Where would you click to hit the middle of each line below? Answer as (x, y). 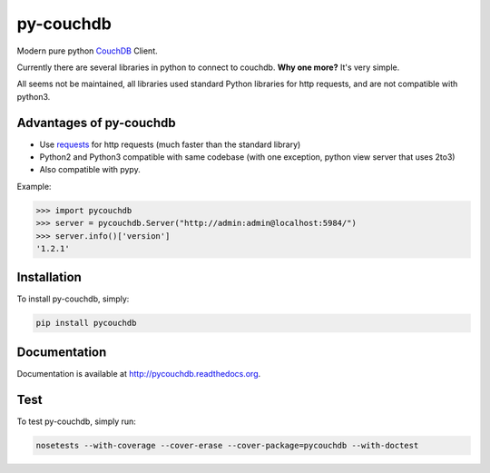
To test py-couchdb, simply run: (76, 421)
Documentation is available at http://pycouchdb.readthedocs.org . (139, 373)
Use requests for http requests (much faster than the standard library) (170, 144)
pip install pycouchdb (86, 323)
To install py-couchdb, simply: (73, 299)
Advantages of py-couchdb (96, 123)
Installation (49, 277)
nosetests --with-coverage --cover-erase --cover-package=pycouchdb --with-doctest (227, 445)
